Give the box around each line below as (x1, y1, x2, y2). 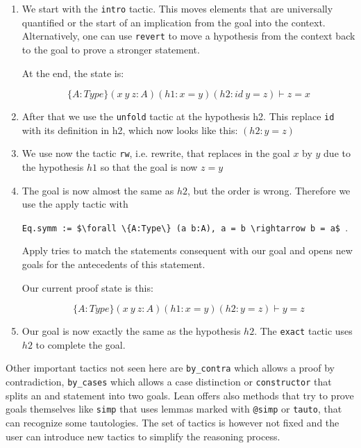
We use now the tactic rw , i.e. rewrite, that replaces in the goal (22, 146, 290, 160)
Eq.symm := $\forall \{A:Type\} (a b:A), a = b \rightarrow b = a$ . (22, 219, 349, 234)
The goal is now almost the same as (22, 183, 174, 197)
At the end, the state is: (22, 65, 124, 80)
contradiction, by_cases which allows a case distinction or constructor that (6, 374, 332, 389)
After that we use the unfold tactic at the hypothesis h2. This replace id (22, 109, 335, 124)
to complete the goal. (35, 337, 126, 351)
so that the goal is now (100, 160, 198, 174)
